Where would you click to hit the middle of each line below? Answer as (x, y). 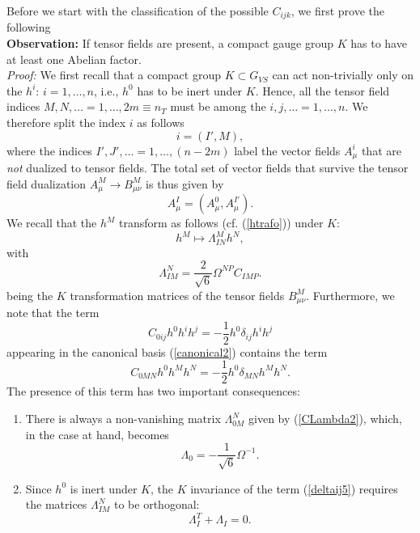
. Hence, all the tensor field (322, 90)
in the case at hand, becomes (97, 434)
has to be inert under (190, 90)
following (29, 27)
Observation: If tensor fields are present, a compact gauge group (170, 43)
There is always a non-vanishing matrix (123, 419)
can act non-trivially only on (343, 75)
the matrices (56, 504)
